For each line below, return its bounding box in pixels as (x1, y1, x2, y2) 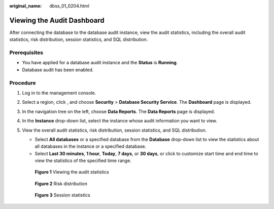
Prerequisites (9, 49, 43, 56)
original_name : (9, 3, 42, 9)
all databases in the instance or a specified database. (35, 143, 147, 149)
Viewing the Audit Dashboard (9, 16, 105, 25)
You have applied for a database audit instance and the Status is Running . (22, 60, 178, 66)
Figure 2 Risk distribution (35, 180, 87, 187)
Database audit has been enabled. (22, 66, 94, 73)
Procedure (9, 79, 36, 86)
